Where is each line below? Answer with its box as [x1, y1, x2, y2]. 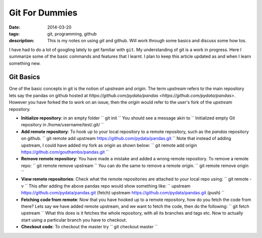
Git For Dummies [9, 7, 78, 18]
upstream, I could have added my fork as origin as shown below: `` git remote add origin [21, 142, 197, 148]
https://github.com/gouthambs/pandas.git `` [21, 149, 109, 155]
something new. [9, 60, 41, 66]
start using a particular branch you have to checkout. [21, 217, 127, 223]
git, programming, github [47, 31, 97, 36]
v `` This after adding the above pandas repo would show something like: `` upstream [21, 183, 191, 189]
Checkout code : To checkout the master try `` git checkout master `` [21, 224, 158, 230]
